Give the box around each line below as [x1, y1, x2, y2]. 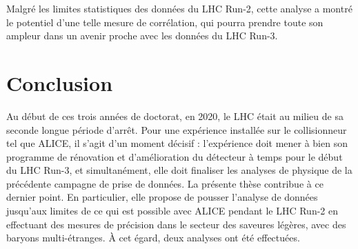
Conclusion [6, 68, 113, 97]
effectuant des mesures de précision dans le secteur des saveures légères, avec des [6, 217, 346, 231]
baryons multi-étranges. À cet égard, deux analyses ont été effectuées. [6, 230, 300, 245]
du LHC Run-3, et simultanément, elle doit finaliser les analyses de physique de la [6, 163, 352, 177]
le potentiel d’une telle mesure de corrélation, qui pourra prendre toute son [6, 14, 324, 29]
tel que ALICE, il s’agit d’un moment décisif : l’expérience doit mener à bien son [6, 136, 348, 150]
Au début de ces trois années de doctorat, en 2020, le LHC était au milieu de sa [6, 108, 344, 123]
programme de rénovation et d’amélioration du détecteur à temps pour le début [6, 149, 343, 163]
